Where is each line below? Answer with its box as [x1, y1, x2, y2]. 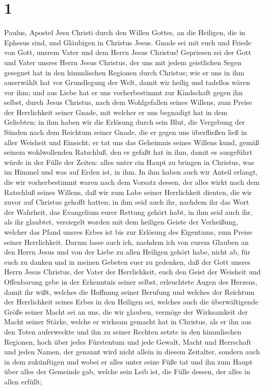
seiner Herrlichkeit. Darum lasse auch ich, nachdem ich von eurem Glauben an [4, 236, 249, 247]
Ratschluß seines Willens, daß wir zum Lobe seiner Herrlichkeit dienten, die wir [4, 186, 252, 197]
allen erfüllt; [4, 376, 42, 386]
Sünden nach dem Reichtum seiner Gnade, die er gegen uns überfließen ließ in [4, 127, 247, 137]
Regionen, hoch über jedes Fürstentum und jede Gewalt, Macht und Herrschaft [4, 336, 252, 347]
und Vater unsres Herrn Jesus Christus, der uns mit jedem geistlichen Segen [4, 57, 242, 67]
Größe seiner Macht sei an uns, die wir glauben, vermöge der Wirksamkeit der [4, 306, 248, 317]
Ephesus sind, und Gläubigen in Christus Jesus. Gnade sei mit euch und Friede [4, 37, 251, 47]
